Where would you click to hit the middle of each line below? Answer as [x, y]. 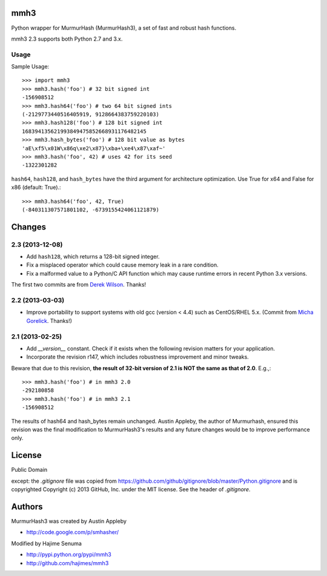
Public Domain [29, 470]
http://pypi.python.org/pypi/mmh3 [69, 555]
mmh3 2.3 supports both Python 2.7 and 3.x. [67, 39]
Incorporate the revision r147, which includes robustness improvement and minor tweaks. [138, 357]
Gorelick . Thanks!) [49, 320]
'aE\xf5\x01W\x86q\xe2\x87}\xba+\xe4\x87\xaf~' [94, 148]
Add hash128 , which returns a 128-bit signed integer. [93, 257]
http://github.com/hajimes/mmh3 [68, 563]
